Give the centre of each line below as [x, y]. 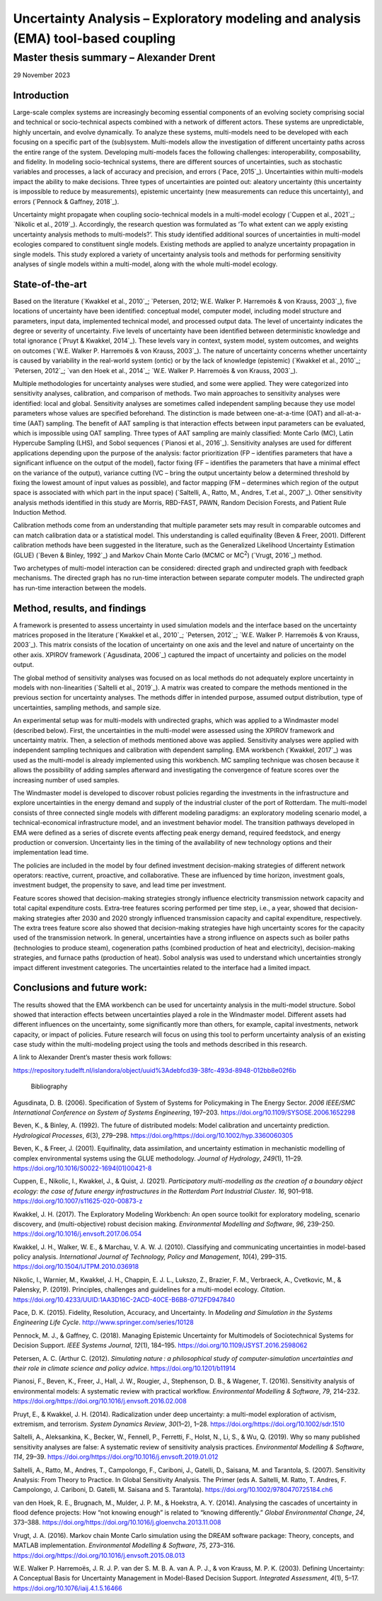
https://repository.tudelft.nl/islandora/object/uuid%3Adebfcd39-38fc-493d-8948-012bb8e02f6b [155, 1070]
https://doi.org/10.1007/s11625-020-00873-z [78, 1201]
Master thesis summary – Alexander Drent [114, 57]
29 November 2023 [42, 75]
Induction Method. [40, 513]
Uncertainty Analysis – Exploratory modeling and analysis [187, 18]
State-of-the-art [50, 284]
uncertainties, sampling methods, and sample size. [87, 707]
